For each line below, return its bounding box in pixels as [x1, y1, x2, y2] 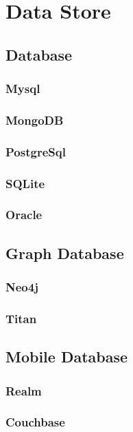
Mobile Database [5, 346, 128, 367]
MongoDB [5, 111, 64, 128]
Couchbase [5, 413, 65, 431]
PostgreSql [5, 143, 66, 160]
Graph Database [5, 242, 124, 263]
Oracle [5, 206, 43, 223]
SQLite [5, 174, 45, 192]
